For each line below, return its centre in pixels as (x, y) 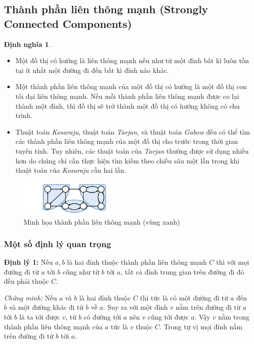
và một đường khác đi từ (46, 307)
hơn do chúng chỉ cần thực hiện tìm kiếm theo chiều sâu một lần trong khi (127, 160)
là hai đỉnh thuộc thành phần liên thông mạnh (137, 262)
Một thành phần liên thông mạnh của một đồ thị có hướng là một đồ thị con (131, 86)
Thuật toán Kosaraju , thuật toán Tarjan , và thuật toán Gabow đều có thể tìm (133, 131)
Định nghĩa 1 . (27, 44)
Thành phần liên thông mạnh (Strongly (106, 9)
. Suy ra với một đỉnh (135, 307)
